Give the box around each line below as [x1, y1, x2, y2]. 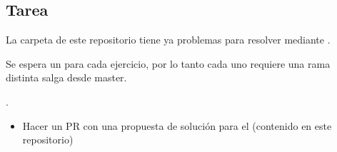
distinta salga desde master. [6, 70, 127, 85]
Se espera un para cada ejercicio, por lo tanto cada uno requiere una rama [6, 56, 331, 71]
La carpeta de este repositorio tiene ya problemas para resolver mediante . [6, 32, 331, 47]
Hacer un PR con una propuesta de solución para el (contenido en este [22, 118, 332, 133]
